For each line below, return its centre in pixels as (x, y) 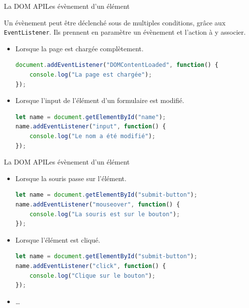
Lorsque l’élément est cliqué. (58, 239)
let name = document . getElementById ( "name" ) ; (91, 117)
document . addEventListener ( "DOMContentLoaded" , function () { (117, 65)
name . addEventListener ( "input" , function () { (91, 127)
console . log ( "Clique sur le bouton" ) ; (93, 276)
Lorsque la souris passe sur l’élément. (71, 178)
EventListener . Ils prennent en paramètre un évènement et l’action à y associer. (125, 32)
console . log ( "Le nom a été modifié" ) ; (93, 136)
